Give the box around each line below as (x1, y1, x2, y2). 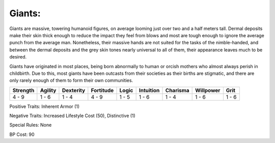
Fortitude (91, 87, 114, 94)
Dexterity (62, 87, 86, 94)
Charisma (165, 87, 189, 94)
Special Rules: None (9, 122, 52, 128)
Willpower (195, 87, 221, 94)
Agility (40, 87, 57, 94)
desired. (9, 54, 27, 60)
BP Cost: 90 (9, 131, 35, 137)
